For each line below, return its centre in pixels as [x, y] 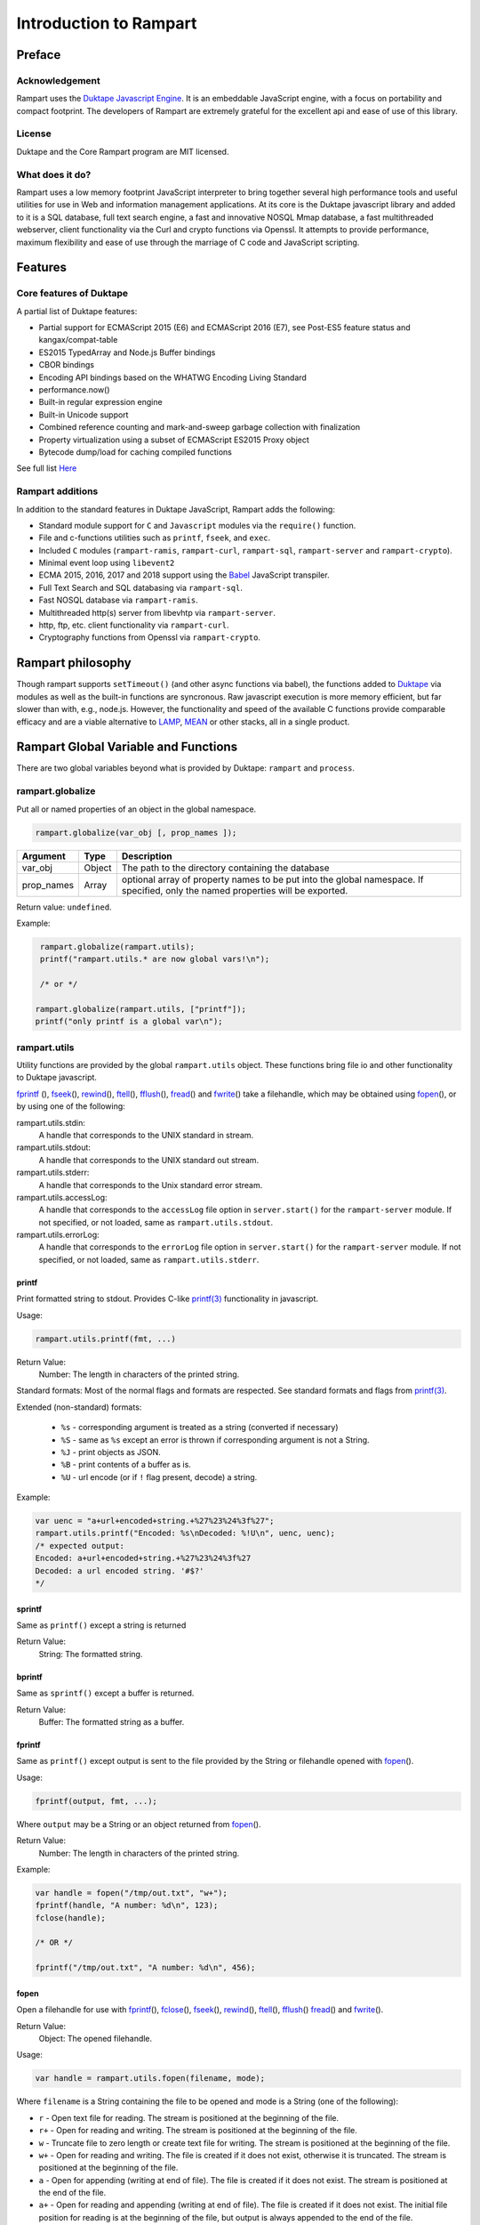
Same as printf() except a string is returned [101, 1625]
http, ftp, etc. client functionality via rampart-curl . [134, 625]
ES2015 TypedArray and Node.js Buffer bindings [127, 352]
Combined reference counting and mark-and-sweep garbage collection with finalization [199, 427]
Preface [39, 55]
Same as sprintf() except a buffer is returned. [105, 1693]
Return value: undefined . [64, 907]
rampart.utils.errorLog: [58, 1235]
